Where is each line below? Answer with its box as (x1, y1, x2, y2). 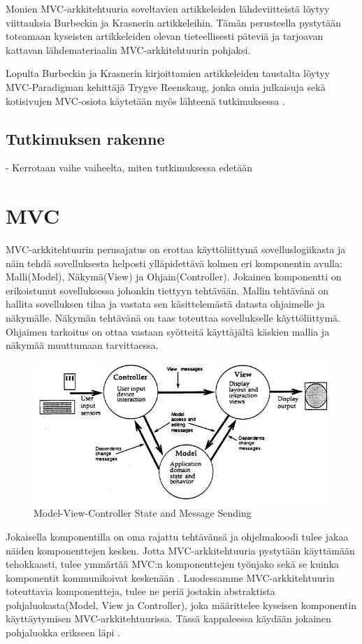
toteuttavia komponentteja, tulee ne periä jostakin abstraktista (6, 584, 275, 599)
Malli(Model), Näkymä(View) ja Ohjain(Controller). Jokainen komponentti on (6, 269, 342, 284)
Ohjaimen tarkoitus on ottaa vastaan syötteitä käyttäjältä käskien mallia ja (6, 324, 330, 338)
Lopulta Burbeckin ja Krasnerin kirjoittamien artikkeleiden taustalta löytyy (6, 66, 330, 80)
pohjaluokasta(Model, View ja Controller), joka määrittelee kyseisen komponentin (6, 597, 357, 612)
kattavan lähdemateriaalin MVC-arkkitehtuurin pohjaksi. (6, 42, 251, 57)
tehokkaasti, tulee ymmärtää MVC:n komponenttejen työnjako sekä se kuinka (6, 557, 340, 571)
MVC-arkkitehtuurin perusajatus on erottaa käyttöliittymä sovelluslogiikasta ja (6, 242, 346, 257)
